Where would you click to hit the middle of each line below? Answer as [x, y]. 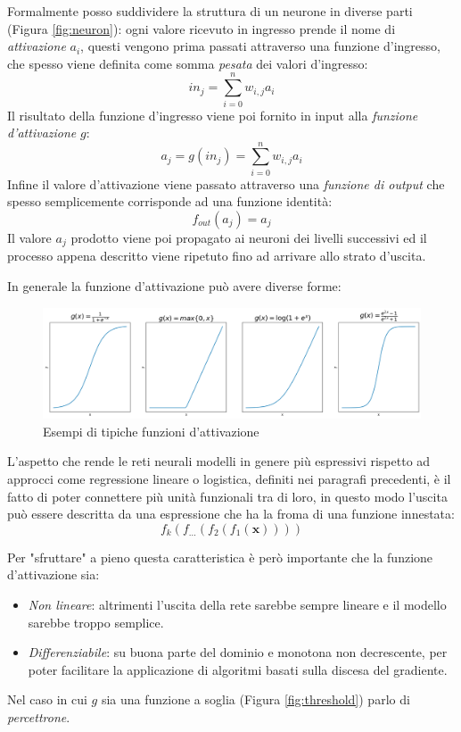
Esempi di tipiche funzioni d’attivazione [151, 431]
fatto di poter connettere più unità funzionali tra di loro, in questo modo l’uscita [227, 496]
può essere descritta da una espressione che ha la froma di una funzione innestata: [231, 514]
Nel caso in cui [47, 699]
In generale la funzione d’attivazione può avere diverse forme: [174, 286]
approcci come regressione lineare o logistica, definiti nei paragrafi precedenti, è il [229, 479]
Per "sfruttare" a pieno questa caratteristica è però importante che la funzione [220, 557]
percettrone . [39, 716]
